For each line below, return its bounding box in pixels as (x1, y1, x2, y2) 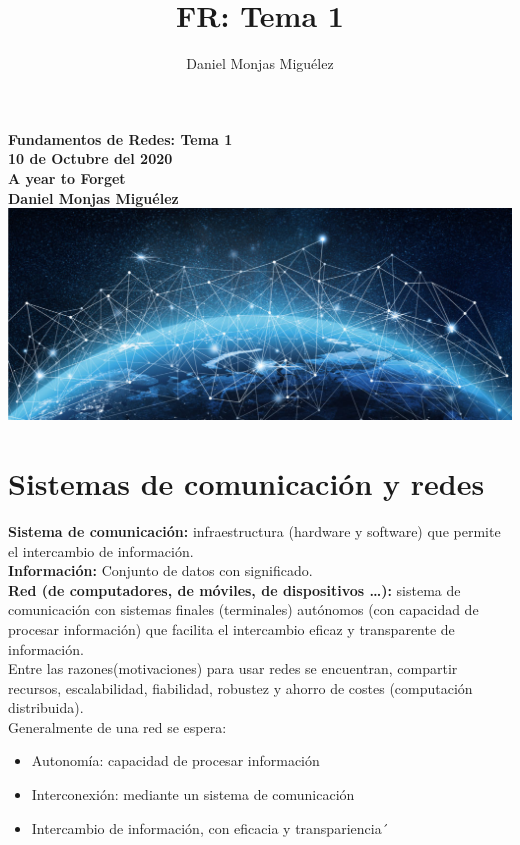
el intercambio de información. (8, 540, 194, 561)
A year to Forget (8, 167, 126, 188)
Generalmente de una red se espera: (8, 716, 227, 737)
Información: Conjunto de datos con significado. (8, 560, 313, 581)
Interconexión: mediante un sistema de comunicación (31, 784, 355, 805)
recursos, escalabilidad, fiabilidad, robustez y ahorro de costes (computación (8, 677, 473, 698)
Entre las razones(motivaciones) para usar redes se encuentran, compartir (8, 658, 458, 679)
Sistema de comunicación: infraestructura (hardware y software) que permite (8, 520, 501, 541)
